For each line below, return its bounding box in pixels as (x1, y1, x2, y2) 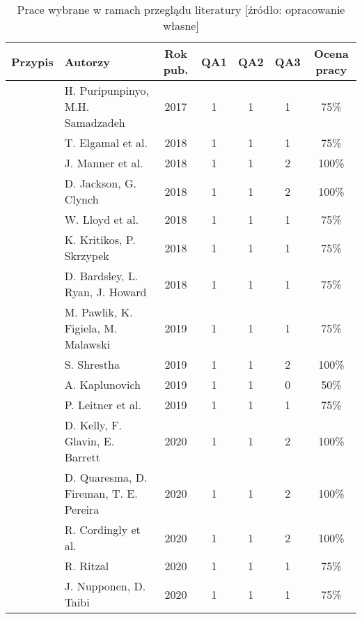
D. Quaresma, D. (64, 469, 148, 485)
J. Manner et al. (64, 155, 143, 171)
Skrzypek (64, 247, 109, 263)
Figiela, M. (64, 320, 118, 336)
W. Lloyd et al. (64, 211, 139, 227)
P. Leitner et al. (64, 397, 141, 413)
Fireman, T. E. (64, 485, 138, 501)
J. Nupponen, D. (64, 578, 146, 594)
